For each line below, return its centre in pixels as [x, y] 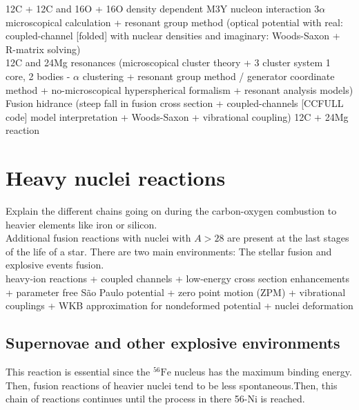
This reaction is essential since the [78, 372]
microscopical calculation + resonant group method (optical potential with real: [174, 22]
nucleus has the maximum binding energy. [263, 372]
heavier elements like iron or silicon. [81, 224]
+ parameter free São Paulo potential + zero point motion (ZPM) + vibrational [176, 292]
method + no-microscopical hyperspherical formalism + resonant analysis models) [179, 89]
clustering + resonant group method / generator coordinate [208, 76]
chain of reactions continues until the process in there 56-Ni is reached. [155, 399]
